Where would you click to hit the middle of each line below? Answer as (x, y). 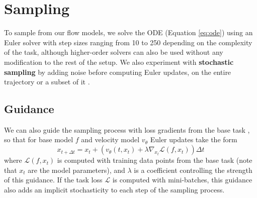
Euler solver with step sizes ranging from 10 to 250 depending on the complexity (128, 42)
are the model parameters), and (76, 170)
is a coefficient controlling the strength (193, 170)
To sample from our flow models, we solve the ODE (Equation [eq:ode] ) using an (128, 32)
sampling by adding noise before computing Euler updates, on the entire (118, 72)
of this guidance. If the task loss (53, 180)
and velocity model (110, 139)
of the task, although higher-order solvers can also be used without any (114, 52)
